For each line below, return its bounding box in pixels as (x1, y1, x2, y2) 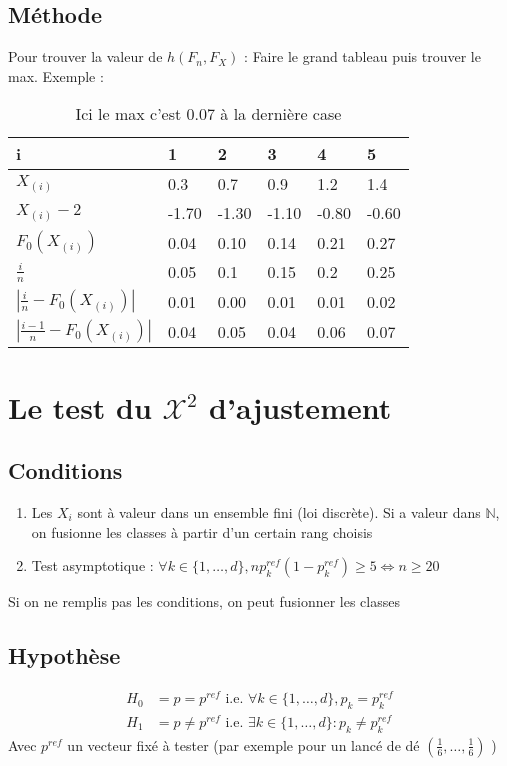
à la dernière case (220, 102, 342, 126)
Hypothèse (8, 640, 121, 671)
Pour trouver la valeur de (8, 46, 163, 67)
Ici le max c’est (75, 102, 182, 126)
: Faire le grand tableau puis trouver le (244, 46, 481, 67)
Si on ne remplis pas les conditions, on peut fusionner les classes (8, 591, 400, 612)
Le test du (8, 386, 152, 427)
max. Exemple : (8, 65, 104, 86)
